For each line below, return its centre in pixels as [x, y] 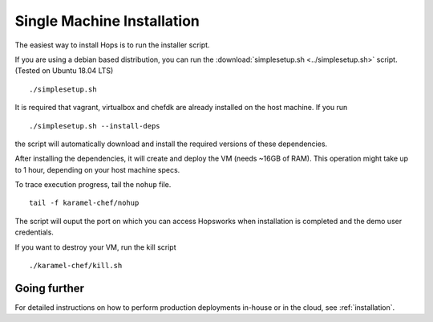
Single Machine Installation [107, 21]
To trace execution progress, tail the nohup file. [93, 185]
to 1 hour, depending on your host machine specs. [97, 169]
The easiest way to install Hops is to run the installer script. [112, 45]
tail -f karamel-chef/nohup [84, 203]
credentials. [34, 232]
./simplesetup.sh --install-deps [95, 126]
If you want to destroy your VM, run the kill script [95, 247]
